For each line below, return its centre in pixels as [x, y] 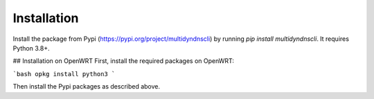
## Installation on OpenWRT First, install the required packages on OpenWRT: [124, 61]
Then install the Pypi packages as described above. [87, 87]
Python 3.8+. [31, 48]
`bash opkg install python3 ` [64, 74]
